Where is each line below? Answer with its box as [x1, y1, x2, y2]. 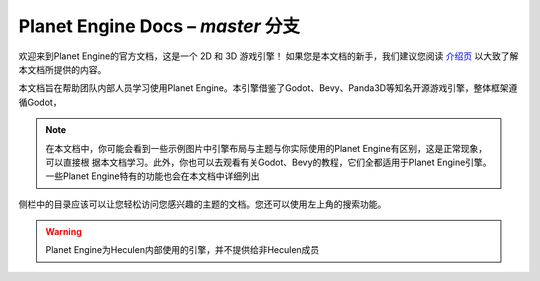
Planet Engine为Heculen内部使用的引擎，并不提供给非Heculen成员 [45, 244, 320, 256]
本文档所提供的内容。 [18, 63, 107, 75]
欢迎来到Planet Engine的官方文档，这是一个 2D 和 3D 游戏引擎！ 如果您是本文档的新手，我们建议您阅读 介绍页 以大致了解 [18, 50, 519, 62]
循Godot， [18, 96, 62, 108]
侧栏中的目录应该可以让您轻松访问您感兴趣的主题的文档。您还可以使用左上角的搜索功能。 [18, 198, 387, 210]
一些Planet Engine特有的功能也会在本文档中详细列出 [45, 170, 260, 182]
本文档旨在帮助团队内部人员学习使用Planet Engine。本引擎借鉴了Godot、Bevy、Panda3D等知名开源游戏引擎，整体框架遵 [18, 82, 518, 94]
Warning [45, 226, 82, 238]
